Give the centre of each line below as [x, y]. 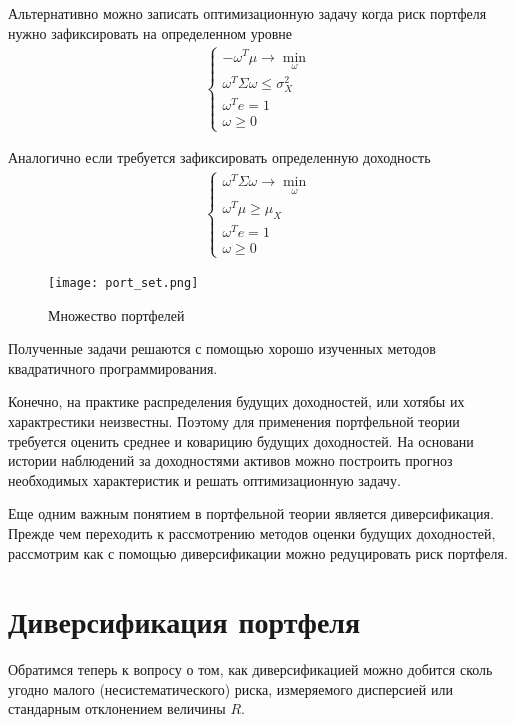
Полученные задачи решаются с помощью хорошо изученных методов [222, 348]
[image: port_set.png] [123, 282]
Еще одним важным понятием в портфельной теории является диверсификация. [251, 513]
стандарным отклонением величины [117, 708]
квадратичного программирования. [113, 367]
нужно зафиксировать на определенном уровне [150, 32]
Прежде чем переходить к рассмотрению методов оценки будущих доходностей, [252, 532]
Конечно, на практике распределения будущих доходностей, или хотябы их [236, 401]
